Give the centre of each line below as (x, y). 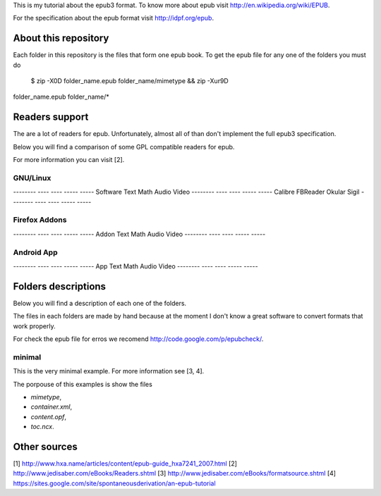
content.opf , (49, 416)
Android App (35, 252)
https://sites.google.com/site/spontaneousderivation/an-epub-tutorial (114, 483)
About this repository (61, 38)
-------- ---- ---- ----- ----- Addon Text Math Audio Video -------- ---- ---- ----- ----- (139, 234)
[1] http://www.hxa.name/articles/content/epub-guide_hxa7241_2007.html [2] (125, 464)
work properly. (34, 326)
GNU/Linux (32, 178)
